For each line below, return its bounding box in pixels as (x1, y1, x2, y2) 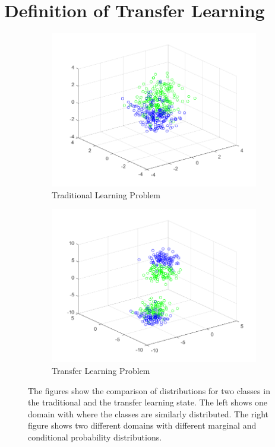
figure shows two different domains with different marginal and (28, 419, 257, 432)
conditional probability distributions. (28, 430, 162, 443)
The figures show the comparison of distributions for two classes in (28, 384, 270, 397)
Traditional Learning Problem (52, 188, 160, 201)
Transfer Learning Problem (52, 364, 150, 376)
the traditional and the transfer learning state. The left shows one (28, 396, 267, 408)
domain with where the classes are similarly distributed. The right (28, 407, 269, 420)
